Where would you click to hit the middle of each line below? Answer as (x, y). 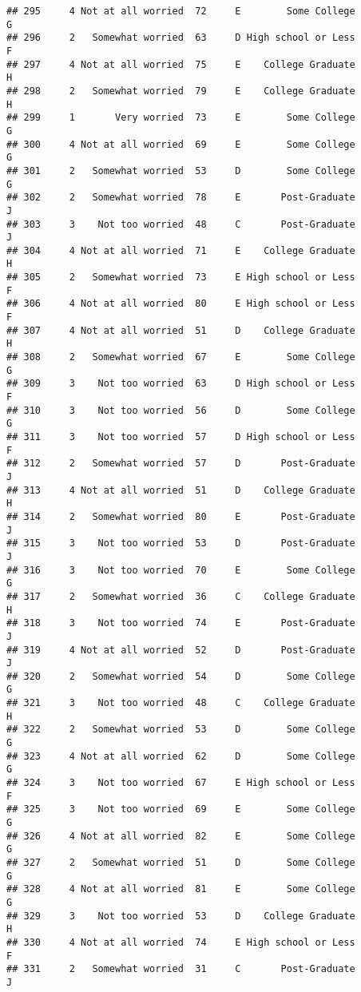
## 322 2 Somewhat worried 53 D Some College (181, 730)
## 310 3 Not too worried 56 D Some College (181, 410)
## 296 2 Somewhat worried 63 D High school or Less (181, 38)
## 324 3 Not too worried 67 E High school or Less (181, 783)
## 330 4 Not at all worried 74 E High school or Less (181, 942)
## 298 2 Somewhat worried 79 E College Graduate (181, 91)
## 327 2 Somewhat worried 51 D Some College (181, 863)
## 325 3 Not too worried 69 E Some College (181, 809)
